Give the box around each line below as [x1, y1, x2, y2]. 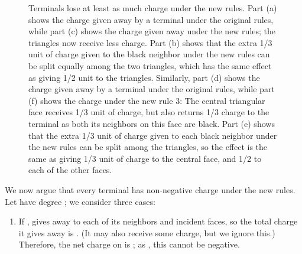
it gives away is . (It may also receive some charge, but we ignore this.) [18, 226, 275, 239]
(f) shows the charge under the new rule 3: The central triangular [28, 94, 265, 106]
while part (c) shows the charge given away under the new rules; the [28, 25, 276, 37]
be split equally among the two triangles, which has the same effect [28, 59, 272, 71]
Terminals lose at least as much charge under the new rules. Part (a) [28, 2, 277, 14]
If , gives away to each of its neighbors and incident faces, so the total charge [18, 215, 298, 227]
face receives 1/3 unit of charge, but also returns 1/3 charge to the [28, 106, 269, 118]
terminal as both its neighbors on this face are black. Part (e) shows [28, 117, 275, 129]
